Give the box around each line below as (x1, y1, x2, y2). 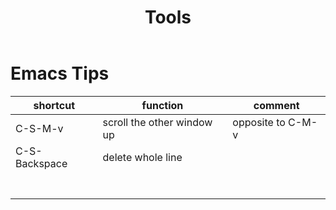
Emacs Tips (10, 62, 110, 85)
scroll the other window (102, 115, 213, 129)
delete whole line (102, 150, 183, 164)
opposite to (232, 115, 286, 129)
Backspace (15, 156, 68, 170)
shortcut (33, 98, 75, 112)
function (141, 98, 184, 112)
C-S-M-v (15, 121, 64, 135)
